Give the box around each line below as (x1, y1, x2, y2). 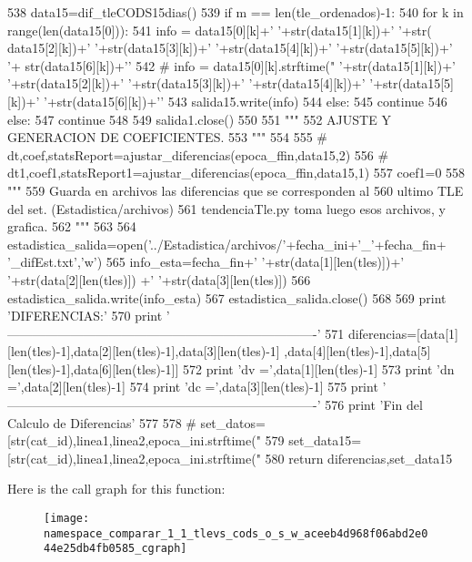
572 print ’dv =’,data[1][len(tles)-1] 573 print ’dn (183, 359, 455, 378)
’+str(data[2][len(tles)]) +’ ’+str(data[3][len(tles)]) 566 (7, 270, 311, 289)
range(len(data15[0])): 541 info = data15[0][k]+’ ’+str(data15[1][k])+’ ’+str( (7, 20, 432, 39)
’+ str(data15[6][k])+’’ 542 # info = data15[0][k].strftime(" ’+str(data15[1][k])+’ (7, 56, 456, 75)
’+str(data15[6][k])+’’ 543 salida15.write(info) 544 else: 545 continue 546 (44, 91, 447, 110)
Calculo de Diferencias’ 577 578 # (7, 413, 196, 432)
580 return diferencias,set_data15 (265, 448, 453, 467)
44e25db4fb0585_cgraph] (44, 542, 187, 556)
